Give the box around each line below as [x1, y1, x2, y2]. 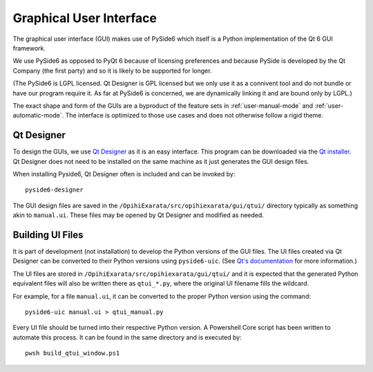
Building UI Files [12, 229, 84, 241]
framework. [12, 44, 46, 52]
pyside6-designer [25, 186, 84, 194]
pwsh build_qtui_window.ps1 [25, 349, 120, 357]
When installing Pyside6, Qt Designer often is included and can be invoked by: [12, 169, 236, 178]
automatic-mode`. [12, 111, 64, 120]
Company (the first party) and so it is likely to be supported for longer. [12, 66, 212, 75]
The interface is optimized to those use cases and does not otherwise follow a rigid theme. [65, 111, 324, 120]
